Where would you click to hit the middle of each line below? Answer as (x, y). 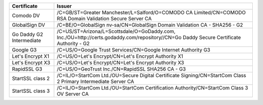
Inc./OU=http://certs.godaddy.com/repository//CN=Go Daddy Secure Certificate (149, 37)
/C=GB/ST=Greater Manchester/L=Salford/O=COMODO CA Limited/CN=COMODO (151, 12)
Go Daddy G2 (28, 34)
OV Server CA (73, 94)
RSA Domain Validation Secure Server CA (104, 18)
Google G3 (24, 50)
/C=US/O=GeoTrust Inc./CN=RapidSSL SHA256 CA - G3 (121, 69)
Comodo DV (26, 16)
